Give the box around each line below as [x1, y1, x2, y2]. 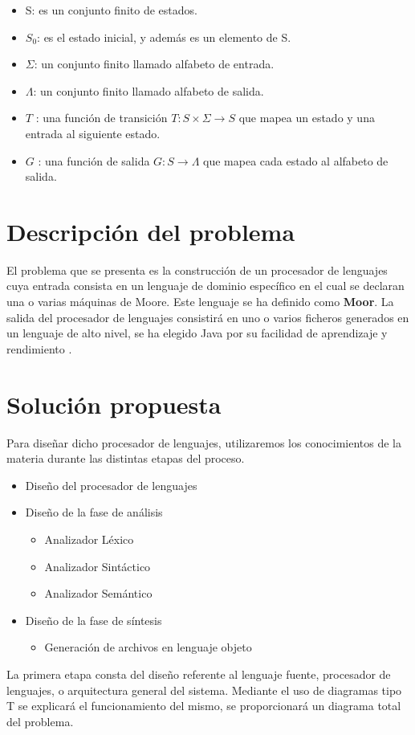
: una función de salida [38, 152, 150, 169]
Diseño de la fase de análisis [25, 504, 163, 521]
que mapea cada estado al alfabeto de [203, 152, 389, 169]
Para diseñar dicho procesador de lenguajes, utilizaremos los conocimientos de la [6, 434, 401, 451]
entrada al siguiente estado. [25, 125, 161, 141]
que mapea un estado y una [238, 109, 375, 126]
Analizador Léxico [44, 530, 134, 547]
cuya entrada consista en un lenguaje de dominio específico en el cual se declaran [6, 277, 405, 294]
